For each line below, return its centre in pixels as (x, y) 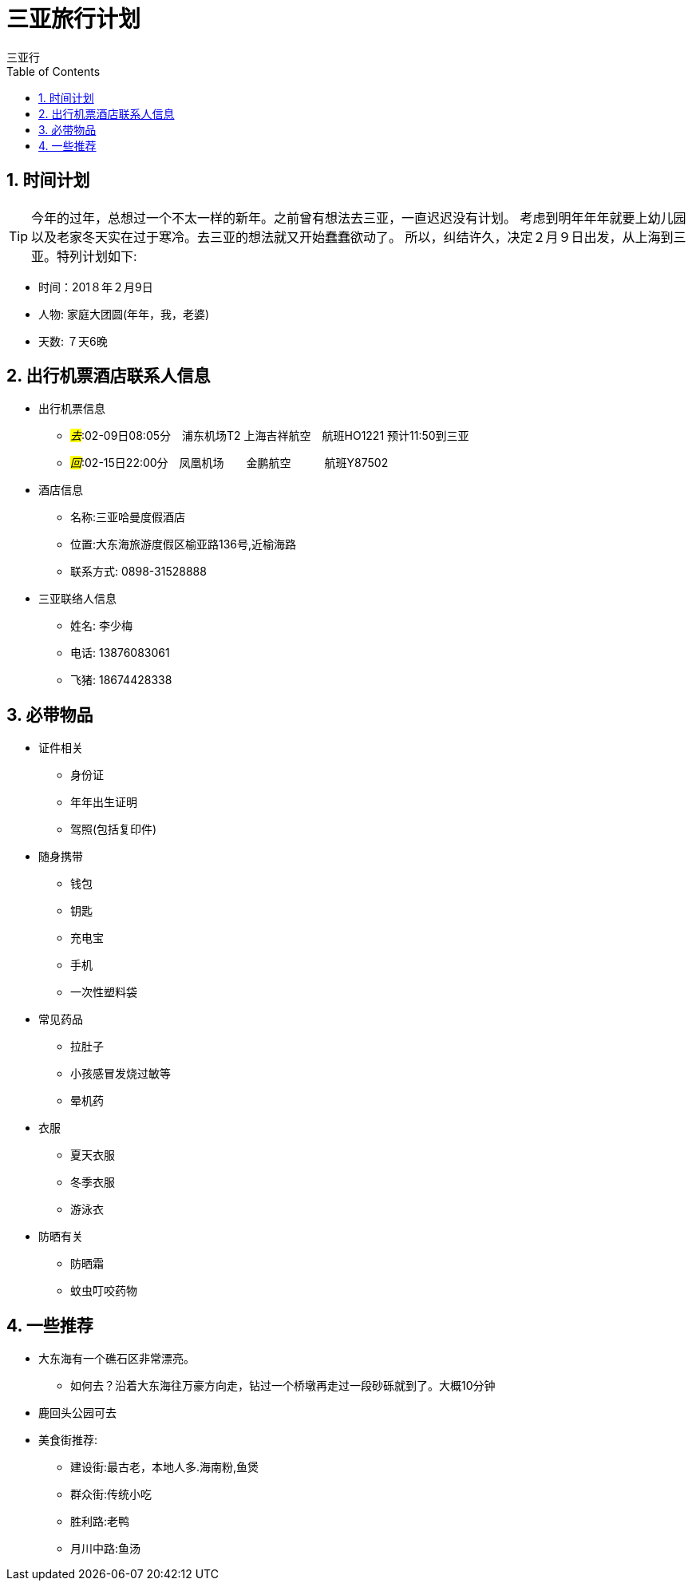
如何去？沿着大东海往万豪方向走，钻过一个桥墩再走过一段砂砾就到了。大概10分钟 (283, 1386)
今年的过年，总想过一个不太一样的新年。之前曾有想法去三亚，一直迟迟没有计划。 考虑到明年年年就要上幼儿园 (359, 218)
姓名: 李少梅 (101, 626)
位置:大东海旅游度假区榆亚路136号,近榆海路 (184, 544)
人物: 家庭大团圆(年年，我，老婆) (124, 314)
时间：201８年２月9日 (96, 287)
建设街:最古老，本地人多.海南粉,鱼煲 (165, 1467)
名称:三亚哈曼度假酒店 (128, 517)
